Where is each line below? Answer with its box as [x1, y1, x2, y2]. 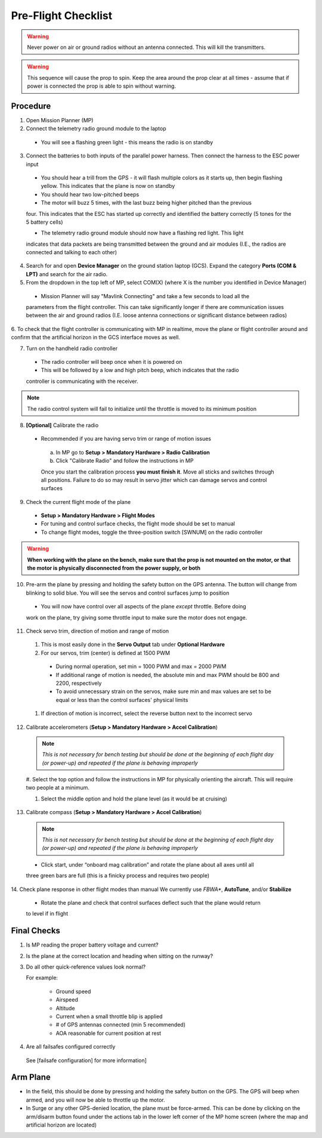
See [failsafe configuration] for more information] [26, 1056, 147, 1064]
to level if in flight [26, 910, 69, 917]
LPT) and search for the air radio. [26, 270, 108, 277]
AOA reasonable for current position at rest [55, 1029, 162, 1037]
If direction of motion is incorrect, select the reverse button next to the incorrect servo [41, 710, 253, 717]
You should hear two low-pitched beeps [41, 191, 140, 198]
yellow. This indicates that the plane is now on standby [41, 183, 175, 190]
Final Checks [11, 926, 61, 936]
